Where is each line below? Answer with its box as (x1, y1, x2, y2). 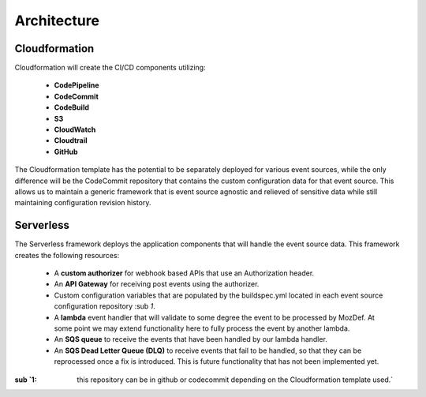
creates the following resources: (14, 250, 120, 260)
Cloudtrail (54, 136, 88, 145)
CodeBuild (54, 103, 90, 112)
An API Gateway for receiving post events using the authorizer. (54, 279, 260, 289)
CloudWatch (54, 125, 96, 134)
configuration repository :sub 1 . (54, 301, 155, 311)
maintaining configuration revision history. (14, 198, 151, 208)
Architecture (14, 12, 100, 29)
